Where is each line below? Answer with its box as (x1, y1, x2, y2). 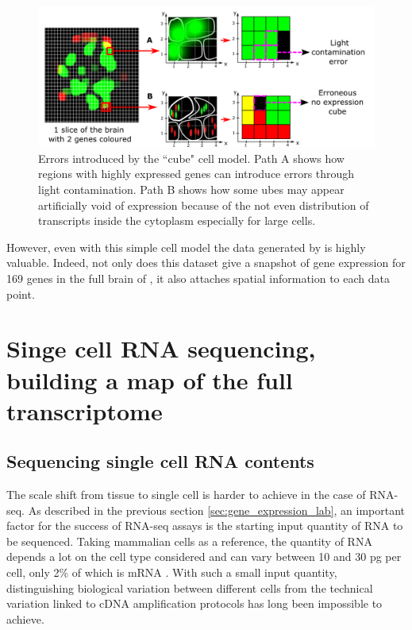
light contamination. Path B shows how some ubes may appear (38, 181, 345, 197)
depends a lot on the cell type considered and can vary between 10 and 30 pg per (6, 548, 402, 565)
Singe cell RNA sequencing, (6, 332, 316, 365)
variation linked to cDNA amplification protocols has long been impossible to (6, 595, 383, 612)
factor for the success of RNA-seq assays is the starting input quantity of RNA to (6, 517, 403, 534)
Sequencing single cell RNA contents (6, 449, 314, 473)
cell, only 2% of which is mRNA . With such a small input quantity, (6, 564, 337, 581)
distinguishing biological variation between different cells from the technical (6, 579, 373, 596)
